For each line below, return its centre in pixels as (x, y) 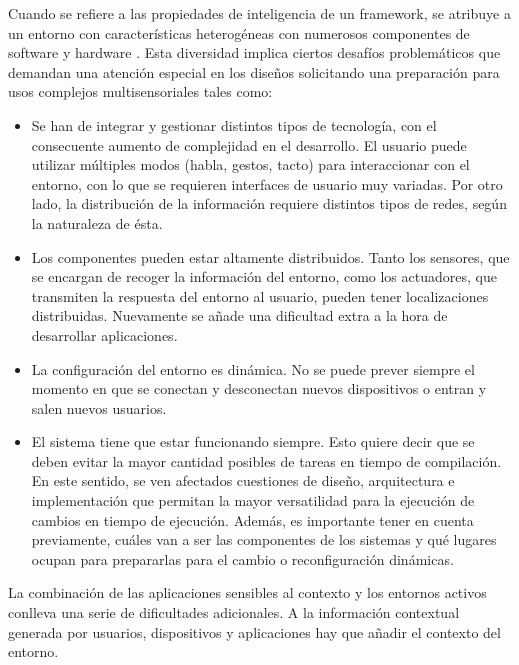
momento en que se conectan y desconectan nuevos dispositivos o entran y (259, 388)
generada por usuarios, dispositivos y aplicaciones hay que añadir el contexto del (254, 631)
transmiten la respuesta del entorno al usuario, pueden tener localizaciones (260, 295)
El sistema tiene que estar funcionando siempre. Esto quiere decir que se (253, 441)
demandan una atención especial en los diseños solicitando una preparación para (254, 71)
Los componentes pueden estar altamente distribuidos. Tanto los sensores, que (270, 256)
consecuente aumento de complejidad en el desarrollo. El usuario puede (249, 144)
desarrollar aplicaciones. (104, 334)
